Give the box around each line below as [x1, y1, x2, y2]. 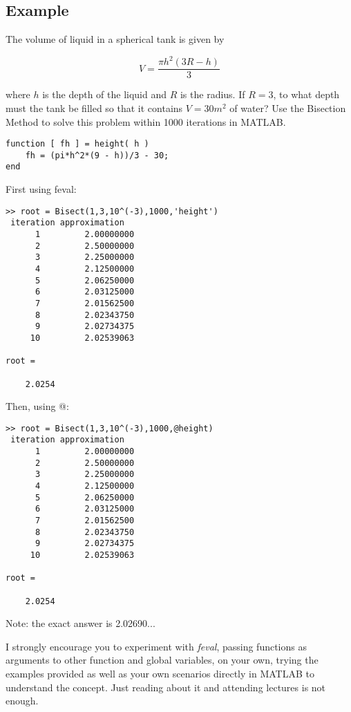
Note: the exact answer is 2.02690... [6, 616, 155, 630]
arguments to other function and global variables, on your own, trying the [6, 653, 319, 667]
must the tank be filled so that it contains [6, 100, 183, 115]
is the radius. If [180, 87, 245, 102]
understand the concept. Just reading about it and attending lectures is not [6, 680, 326, 694]
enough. [6, 693, 39, 708]
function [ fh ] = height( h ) [6, 139, 149, 149]
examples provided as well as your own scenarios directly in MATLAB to [6, 666, 314, 681]
